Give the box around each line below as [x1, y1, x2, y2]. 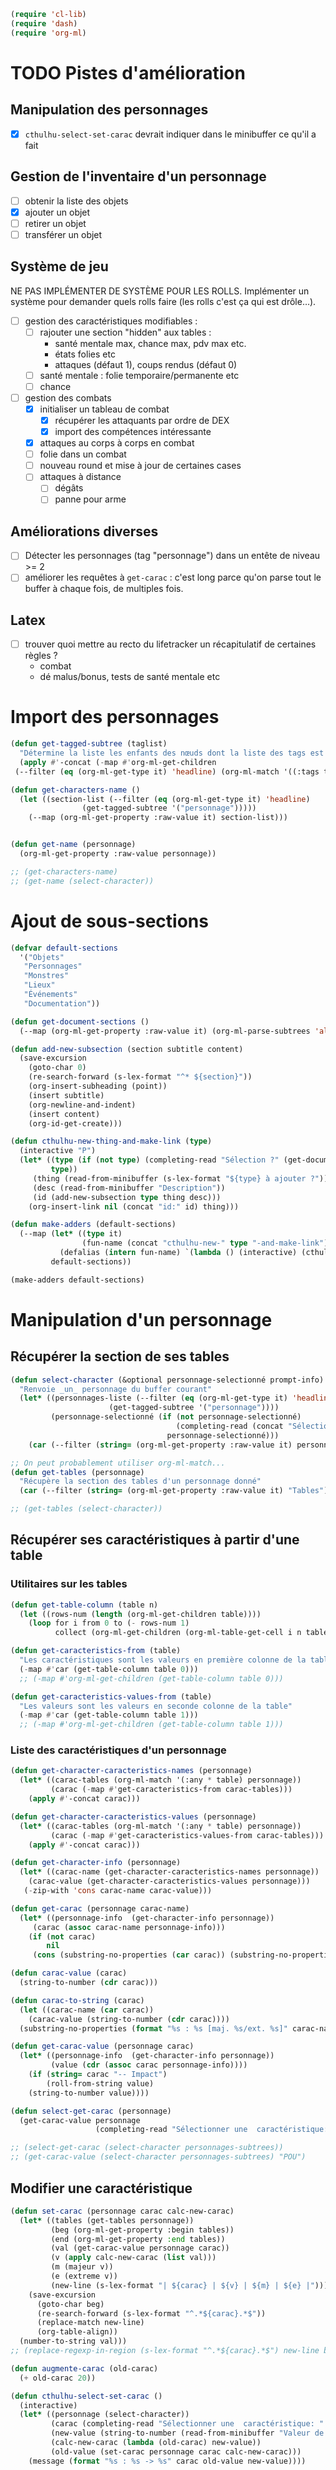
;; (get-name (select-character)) [10, 876, 155, 886]
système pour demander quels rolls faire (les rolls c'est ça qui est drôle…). [10, 295, 317, 307]
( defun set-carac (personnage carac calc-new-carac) [10, 2206, 235, 2216]
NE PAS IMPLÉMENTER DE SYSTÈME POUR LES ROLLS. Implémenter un [10, 285, 310, 297]
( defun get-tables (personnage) [10, 1467, 145, 1477]
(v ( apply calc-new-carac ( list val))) [50, 2253, 217, 2263]
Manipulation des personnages [10, 101, 209, 119]
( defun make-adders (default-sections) [10, 1220, 177, 1230]
